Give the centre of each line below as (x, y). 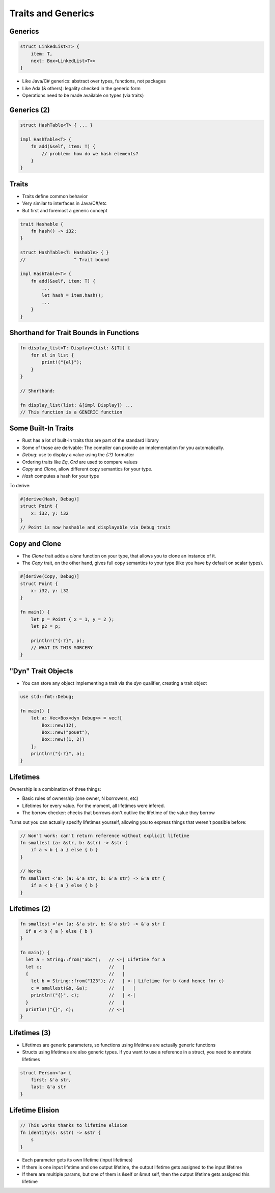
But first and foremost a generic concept (65, 210)
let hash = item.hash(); (73, 295)
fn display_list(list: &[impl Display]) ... (77, 405)
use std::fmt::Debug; (47, 697)
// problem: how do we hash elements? (90, 154)
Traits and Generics (52, 13)
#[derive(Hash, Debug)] (50, 499)
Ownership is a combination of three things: (55, 789)
